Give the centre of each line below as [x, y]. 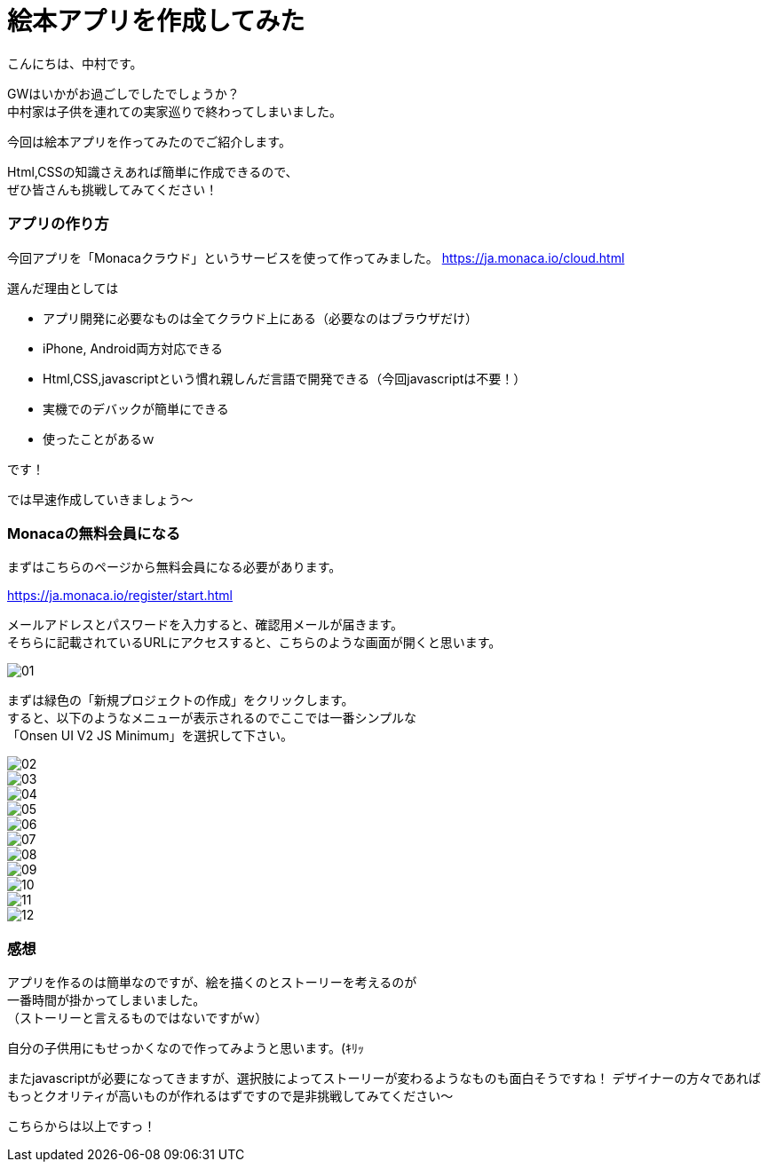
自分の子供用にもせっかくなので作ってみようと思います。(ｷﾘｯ [186, 1048]
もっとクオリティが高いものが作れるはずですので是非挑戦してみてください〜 [230, 1096]
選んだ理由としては [63, 288]
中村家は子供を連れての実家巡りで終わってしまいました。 [174, 111]
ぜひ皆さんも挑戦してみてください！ [113, 189]
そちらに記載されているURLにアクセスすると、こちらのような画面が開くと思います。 [254, 643]
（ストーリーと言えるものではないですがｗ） [138, 1018]
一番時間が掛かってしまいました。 [107, 1000]
